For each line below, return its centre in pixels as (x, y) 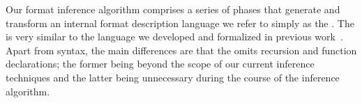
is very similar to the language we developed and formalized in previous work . (174, 37)
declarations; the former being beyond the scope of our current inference (160, 64)
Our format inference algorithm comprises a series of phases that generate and (173, 9)
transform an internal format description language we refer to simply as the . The (180, 23)
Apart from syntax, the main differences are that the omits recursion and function (181, 50)
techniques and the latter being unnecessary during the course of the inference (173, 77)
